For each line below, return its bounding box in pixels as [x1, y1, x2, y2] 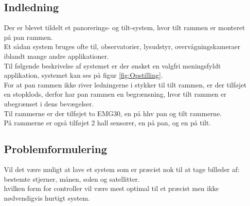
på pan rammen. [4, 32, 53, 42]
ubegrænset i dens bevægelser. [4, 98, 94, 108]
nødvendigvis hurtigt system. [4, 192, 90, 203]
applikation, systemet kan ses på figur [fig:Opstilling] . [4, 70, 163, 80]
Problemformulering [4, 141, 107, 156]
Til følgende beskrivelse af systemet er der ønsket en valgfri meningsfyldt [4, 60, 221, 70]
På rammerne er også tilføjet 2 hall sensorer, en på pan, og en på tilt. [4, 118, 211, 128]
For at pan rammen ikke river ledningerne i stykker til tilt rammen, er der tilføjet [4, 79, 247, 89]
